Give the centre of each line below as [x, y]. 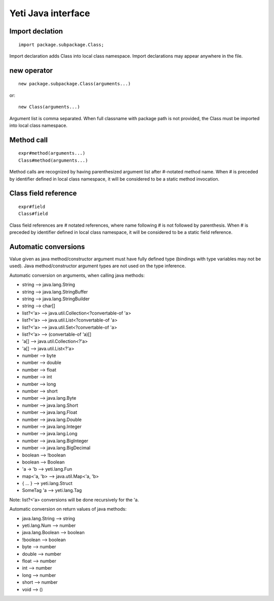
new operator [31, 70]
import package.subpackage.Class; [61, 45]
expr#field [32, 206]
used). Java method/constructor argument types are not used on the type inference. [98, 266]
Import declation [36, 31]
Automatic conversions [47, 247]
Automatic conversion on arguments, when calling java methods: [77, 275]
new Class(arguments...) [49, 107]
